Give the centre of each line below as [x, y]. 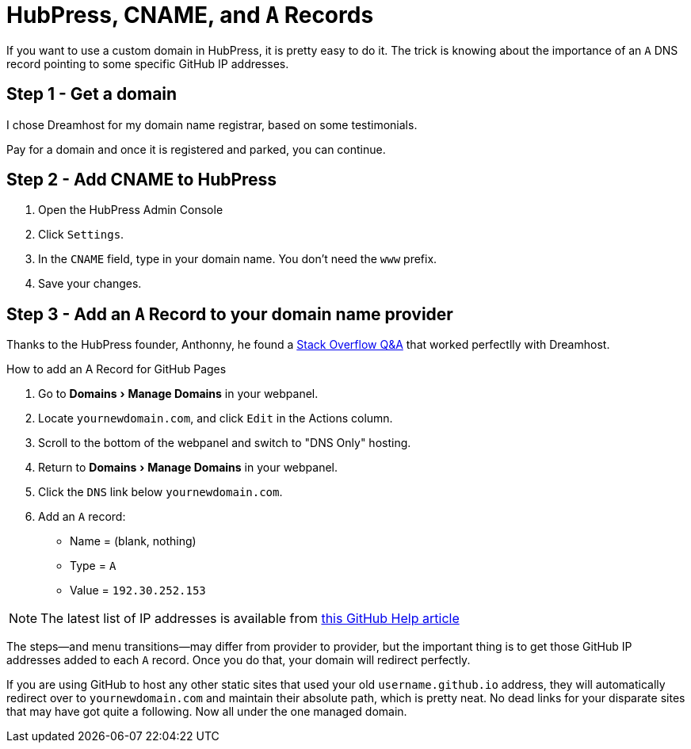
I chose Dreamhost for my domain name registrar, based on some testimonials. [212, 124]
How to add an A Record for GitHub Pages [116, 369]
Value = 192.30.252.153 [138, 590]
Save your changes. [90, 284]
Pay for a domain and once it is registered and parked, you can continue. [196, 149]
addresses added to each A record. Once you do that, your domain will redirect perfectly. [239, 660]
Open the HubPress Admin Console [131, 210]
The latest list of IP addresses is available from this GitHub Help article [250, 619]
